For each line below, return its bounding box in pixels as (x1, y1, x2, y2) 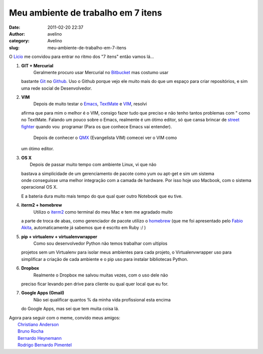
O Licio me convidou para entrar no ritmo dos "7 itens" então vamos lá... (9, 54, 154, 59)
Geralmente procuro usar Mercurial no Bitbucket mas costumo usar (33, 69, 169, 75)
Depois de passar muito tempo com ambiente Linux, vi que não (30, 161, 157, 168)
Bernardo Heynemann (18, 335, 62, 341)
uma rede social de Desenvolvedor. (21, 85, 92, 91)
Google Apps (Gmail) (21, 290, 64, 296)
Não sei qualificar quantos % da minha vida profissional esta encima (33, 296, 171, 302)
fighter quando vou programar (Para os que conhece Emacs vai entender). (21, 123, 172, 129)
